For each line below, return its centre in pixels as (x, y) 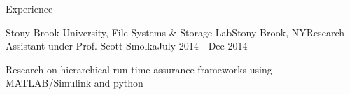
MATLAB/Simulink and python (75, 83)
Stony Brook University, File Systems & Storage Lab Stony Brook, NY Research (175, 32)
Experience (29, 8)
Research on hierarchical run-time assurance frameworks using (139, 69)
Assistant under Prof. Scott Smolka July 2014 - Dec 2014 (127, 46)
